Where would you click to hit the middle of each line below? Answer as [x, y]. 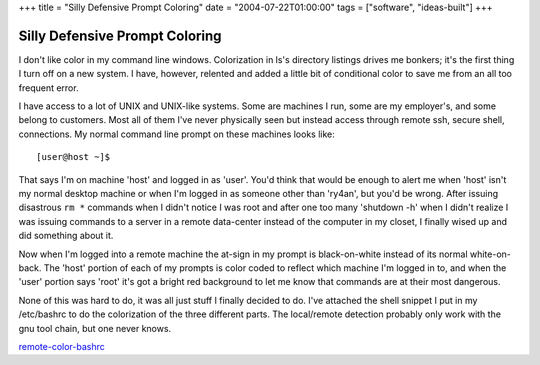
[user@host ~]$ [73, 157]
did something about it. [66, 236]
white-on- [490, 254]
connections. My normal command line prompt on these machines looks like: [176, 134]
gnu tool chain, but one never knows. [95, 328]
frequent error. [48, 87]
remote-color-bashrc [61, 346]
